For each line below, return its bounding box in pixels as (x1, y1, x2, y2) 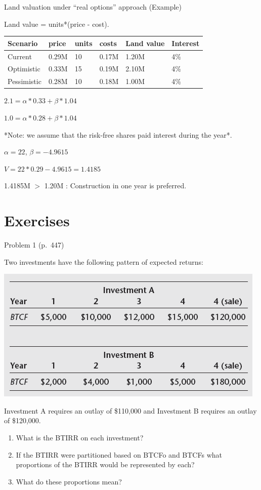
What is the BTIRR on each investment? (16, 432, 144, 442)
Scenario (8, 37, 38, 48)
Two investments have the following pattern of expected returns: (4, 256, 203, 267)
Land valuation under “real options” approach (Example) (4, 2, 182, 12)
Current (8, 51, 32, 61)
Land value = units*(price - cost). (4, 18, 109, 29)
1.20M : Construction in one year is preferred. (44, 180, 187, 191)
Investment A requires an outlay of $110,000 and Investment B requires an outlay (4, 405, 257, 416)
